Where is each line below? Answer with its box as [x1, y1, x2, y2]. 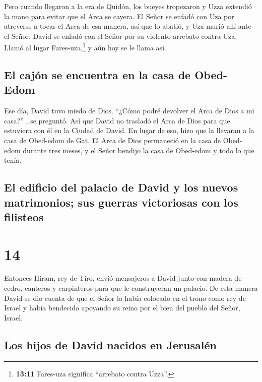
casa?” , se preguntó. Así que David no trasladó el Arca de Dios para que [4, 115, 230, 125]
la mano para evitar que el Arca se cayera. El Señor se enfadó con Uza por [4, 11, 234, 21]
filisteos [4, 209, 44, 224]
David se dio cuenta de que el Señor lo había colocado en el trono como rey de [4, 292, 246, 303]
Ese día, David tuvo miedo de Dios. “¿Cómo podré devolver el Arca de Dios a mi [4, 105, 254, 116]
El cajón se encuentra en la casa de [4, 67, 191, 83]
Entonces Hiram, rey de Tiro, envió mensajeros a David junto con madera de [4, 273, 242, 283]
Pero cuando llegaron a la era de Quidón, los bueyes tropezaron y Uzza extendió [4, 1, 252, 11]
